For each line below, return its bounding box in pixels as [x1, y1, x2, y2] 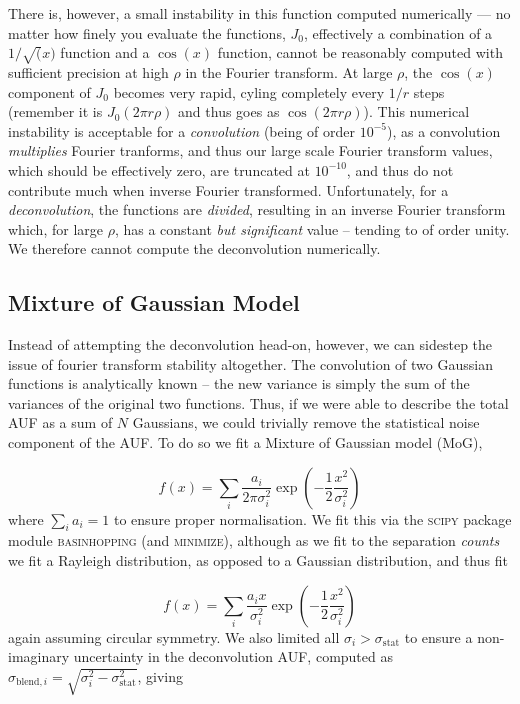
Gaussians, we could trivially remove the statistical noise [132, 412, 480, 433]
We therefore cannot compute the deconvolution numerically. [8, 238, 381, 259]
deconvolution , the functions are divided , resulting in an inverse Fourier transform [8, 199, 506, 220]
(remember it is [8, 101, 103, 122]
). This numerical [363, 101, 470, 122]
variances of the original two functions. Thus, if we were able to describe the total [8, 392, 509, 413]
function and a [60, 42, 150, 63]
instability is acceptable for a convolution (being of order [8, 120, 355, 141]
